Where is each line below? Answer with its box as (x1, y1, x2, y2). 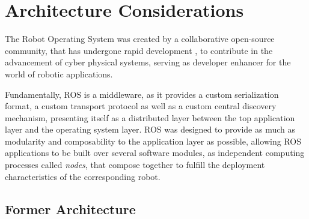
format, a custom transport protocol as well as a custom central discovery (5, 100, 277, 112)
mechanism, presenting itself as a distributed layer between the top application (5, 111, 295, 124)
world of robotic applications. (5, 67, 113, 80)
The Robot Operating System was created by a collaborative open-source (5, 32, 275, 45)
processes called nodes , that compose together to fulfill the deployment (5, 158, 265, 171)
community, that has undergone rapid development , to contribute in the (5, 44, 273, 56)
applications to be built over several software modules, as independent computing (5, 146, 305, 159)
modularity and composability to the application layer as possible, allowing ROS (5, 134, 301, 147)
